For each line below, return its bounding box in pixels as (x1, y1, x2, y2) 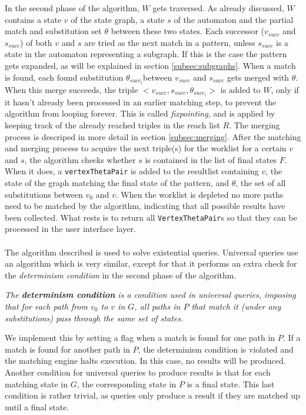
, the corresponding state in (76, 377, 177, 390)
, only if (271, 83, 299, 95)
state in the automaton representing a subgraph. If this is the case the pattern (5, 48, 287, 60)
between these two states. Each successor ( (111, 25, 265, 37)
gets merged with (227, 71, 290, 83)
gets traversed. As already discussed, (152, 2, 284, 14)
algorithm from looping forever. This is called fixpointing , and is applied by (5, 107, 275, 119)
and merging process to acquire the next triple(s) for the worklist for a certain (5, 142, 287, 154)
